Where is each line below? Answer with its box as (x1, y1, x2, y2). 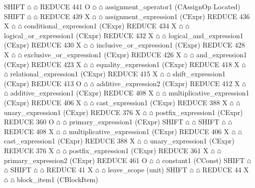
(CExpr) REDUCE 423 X (4, 59, 82, 69)
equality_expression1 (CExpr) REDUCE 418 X (96, 59, 240, 69)
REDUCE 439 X (40, 11, 90, 21)
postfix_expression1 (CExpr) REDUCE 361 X (69, 145, 208, 155)
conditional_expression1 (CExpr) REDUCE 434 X (24, 21, 177, 31)
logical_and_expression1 (169, 30, 244, 40)
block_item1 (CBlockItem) (17, 174, 98, 184)
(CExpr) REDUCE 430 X (4, 40, 82, 50)
